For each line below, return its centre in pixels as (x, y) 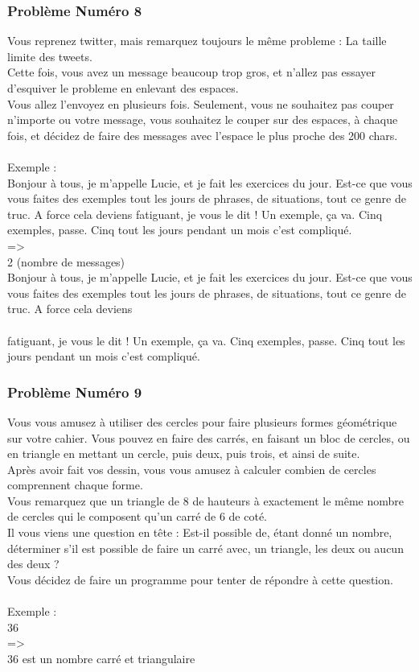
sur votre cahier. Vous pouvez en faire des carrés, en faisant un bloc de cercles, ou (209, 437)
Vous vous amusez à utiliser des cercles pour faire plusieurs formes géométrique (202, 421)
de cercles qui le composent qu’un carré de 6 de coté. (137, 516)
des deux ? (33, 564)
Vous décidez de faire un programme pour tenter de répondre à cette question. (200, 579)
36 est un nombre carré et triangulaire (101, 658)
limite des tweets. (50, 56)
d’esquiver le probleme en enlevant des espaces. (123, 88)
